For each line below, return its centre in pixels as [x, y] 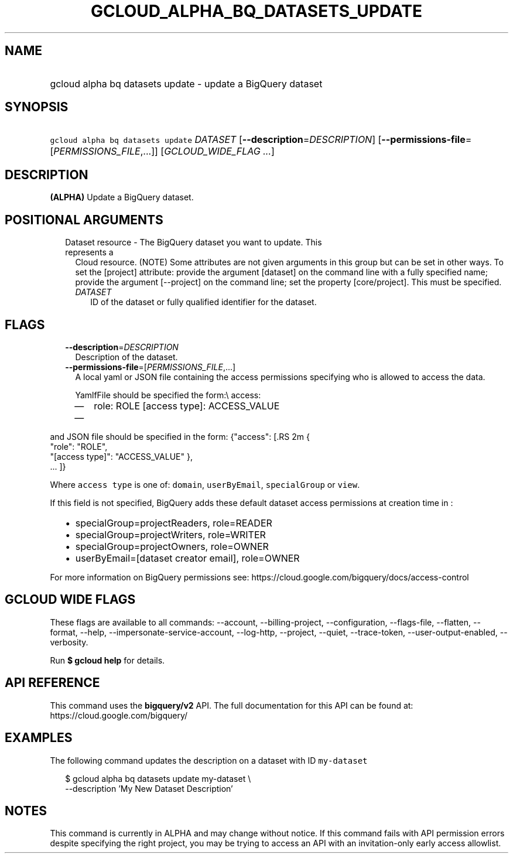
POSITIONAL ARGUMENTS [84, 220]
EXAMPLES [39, 738]
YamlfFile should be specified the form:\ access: [168, 395]
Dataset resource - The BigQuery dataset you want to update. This [194, 242]
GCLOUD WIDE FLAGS [70, 600]
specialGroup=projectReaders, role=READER [174, 523]
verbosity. [69, 642]
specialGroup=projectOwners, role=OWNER [172, 546]
